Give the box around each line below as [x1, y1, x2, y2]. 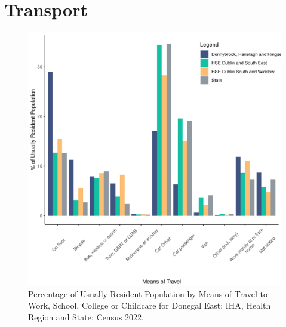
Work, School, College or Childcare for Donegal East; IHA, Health [28, 299, 271, 311]
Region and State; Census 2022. [28, 310, 144, 323]
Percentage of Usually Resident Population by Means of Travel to [28, 287, 268, 300]
